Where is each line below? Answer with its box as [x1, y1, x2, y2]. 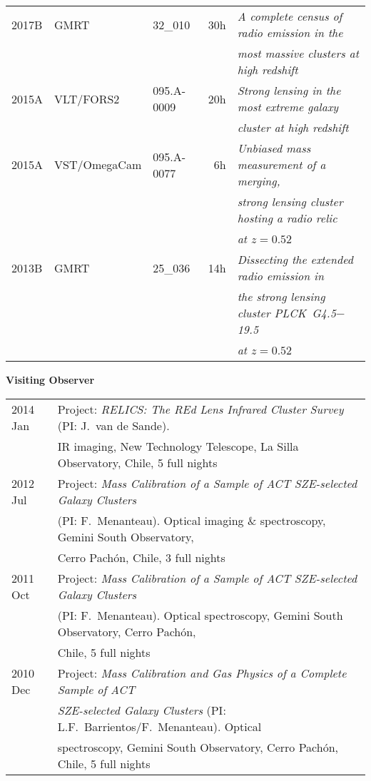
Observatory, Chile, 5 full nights [57, 454, 218, 471]
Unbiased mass [237, 140, 311, 156]
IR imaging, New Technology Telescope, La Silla [57, 437, 299, 454]
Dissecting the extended [237, 251, 353, 267]
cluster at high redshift [237, 119, 349, 136]
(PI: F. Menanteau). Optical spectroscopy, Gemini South [57, 606, 343, 623]
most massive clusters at [237, 45, 359, 61]
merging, [237, 173, 280, 189]
